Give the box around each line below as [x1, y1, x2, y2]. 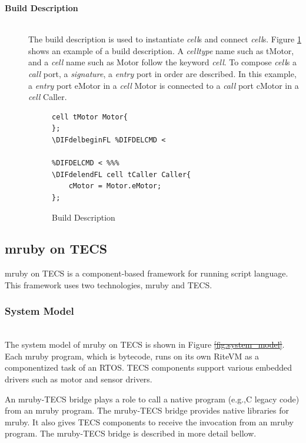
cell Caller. [28, 91, 67, 103]
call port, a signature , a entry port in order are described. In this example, [28, 67, 297, 79]
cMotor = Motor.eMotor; [68, 182, 162, 191]
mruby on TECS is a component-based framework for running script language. [5, 267, 288, 279]
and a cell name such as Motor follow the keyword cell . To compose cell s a [28, 56, 297, 68]
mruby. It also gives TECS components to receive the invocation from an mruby [5, 415, 294, 428]
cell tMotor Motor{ [52, 112, 128, 121]
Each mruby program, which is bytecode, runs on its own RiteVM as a [5, 349, 260, 362]
